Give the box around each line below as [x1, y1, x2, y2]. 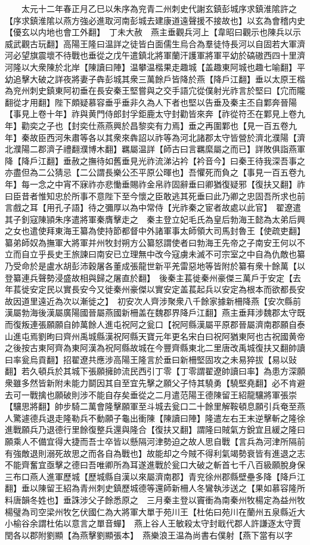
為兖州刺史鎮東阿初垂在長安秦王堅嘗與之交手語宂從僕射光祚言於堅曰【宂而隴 [5, 84, 305, 97]
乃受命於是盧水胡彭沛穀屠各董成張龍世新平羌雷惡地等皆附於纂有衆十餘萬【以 [5, 260, 305, 272]
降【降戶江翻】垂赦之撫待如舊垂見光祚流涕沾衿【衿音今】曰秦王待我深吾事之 [5, 154, 305, 167]
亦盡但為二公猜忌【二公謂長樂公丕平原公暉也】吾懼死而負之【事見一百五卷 [5, 166, 297, 178]
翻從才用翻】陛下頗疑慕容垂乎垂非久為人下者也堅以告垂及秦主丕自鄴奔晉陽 [5, 96, 297, 108]
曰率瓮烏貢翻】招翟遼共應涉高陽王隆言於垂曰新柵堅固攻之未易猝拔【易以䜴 [5, 353, 297, 365]
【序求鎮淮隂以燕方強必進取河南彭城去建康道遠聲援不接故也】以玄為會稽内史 [5, 14, 305, 26]
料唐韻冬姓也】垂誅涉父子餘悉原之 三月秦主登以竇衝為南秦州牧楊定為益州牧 [5, 493, 305, 506]
